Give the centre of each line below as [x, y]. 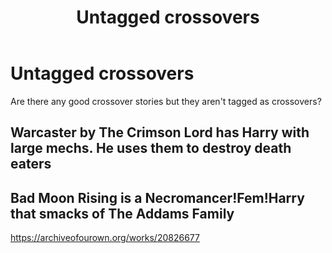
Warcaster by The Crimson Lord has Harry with [160, 132]
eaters [31, 164]
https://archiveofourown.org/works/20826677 [105, 238]
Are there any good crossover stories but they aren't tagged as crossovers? [166, 101]
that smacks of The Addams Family [122, 213]
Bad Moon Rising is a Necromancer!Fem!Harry [157, 197]
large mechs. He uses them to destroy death [151, 148]
